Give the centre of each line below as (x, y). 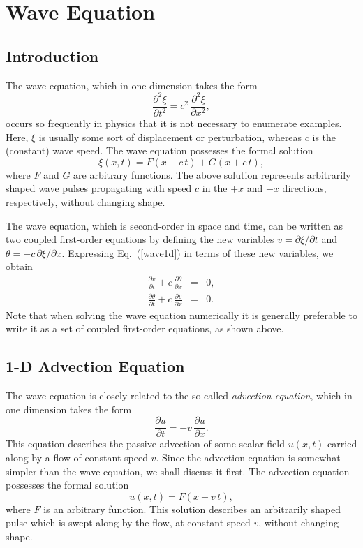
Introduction (52, 55)
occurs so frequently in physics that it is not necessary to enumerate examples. (174, 123)
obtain (19, 266)
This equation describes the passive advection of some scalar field (145, 444)
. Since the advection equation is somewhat (248, 457)
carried (342, 444)
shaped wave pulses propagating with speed (99, 188)
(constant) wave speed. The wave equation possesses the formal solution (160, 150)
